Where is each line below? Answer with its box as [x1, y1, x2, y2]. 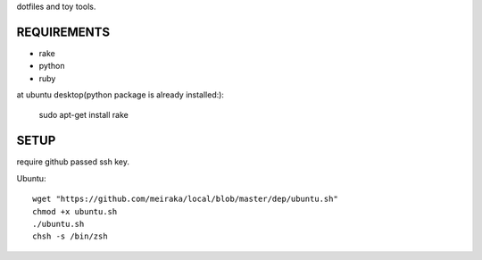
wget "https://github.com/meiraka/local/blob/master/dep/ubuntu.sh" [32, 194, 338, 205]
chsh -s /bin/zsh [32, 231, 108, 241]
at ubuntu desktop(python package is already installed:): [16, 89, 225, 100]
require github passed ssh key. [16, 156, 129, 167]
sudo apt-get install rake [38, 110, 129, 121]
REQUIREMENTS [16, 24, 111, 39]
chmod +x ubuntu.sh [32, 206, 118, 216]
